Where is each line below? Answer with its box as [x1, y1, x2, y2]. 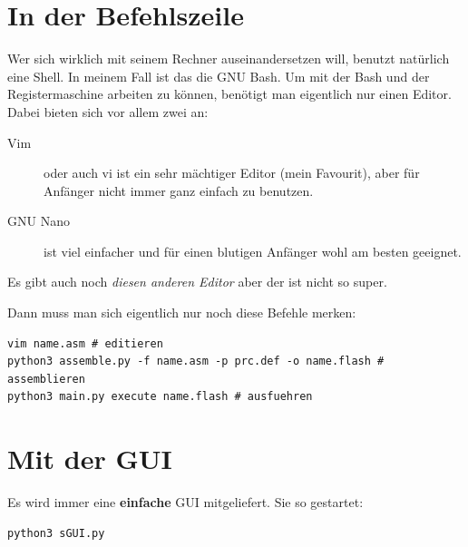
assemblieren [7, 372, 85, 386]
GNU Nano [7, 211, 70, 230]
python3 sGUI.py [7, 526, 105, 540]
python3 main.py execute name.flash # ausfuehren [7, 390, 313, 404]
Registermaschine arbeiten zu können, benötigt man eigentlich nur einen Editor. [7, 84, 452, 103]
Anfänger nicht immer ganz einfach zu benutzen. [44, 181, 314, 200]
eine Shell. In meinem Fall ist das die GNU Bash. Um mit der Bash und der [7, 66, 430, 85]
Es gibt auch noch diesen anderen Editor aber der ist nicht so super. [7, 272, 387, 291]
